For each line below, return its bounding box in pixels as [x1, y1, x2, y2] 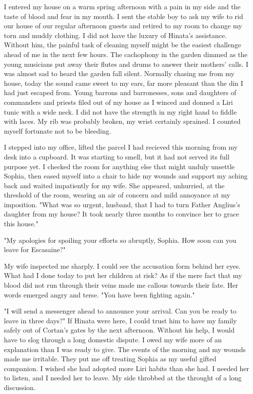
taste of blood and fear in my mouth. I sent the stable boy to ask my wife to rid [4, 11, 243, 21]
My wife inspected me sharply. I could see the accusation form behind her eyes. [4, 260, 241, 271]
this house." [4, 218, 39, 229]
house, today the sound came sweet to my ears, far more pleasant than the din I [4, 78, 243, 88]
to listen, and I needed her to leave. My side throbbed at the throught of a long [4, 373, 242, 383]
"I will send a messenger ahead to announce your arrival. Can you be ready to [4, 306, 236, 316]
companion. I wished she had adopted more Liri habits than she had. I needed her [4, 363, 250, 373]
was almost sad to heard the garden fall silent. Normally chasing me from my [4, 68, 235, 79]
